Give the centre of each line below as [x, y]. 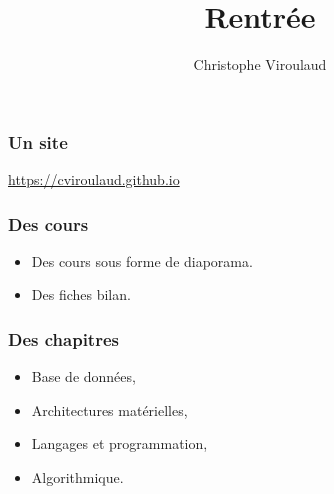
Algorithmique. [77, 477]
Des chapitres [63, 338]
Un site [38, 141]
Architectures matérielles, [109, 409]
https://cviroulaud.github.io [94, 179]
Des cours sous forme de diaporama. [142, 260]
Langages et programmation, [119, 443]
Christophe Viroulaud [260, 64]
